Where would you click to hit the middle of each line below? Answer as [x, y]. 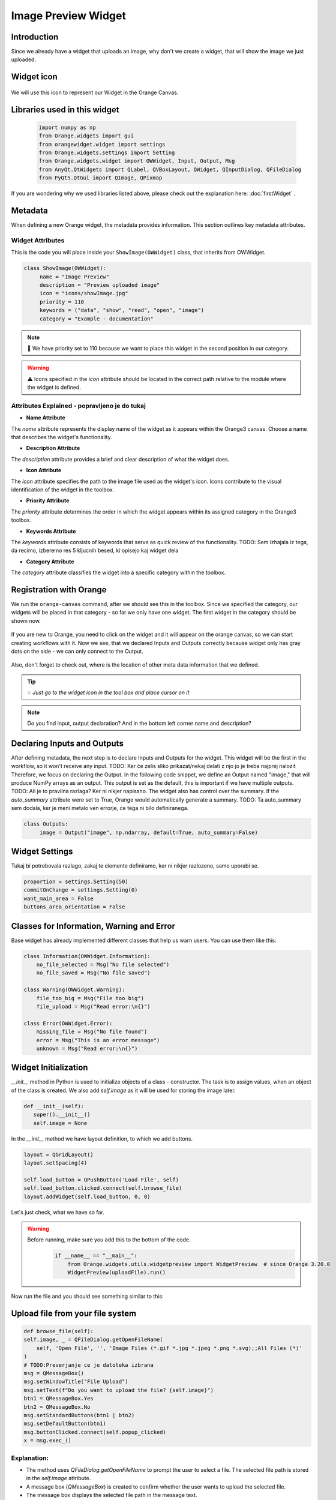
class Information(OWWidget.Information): [87, 956]
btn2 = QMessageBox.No [57, 1407]
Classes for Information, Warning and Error [93, 926]
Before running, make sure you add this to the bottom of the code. [109, 1240]
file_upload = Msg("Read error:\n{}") [93, 1007]
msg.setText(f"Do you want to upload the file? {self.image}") [119, 1390]
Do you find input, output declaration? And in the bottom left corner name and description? [139, 723]
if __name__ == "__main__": [96, 1256]
